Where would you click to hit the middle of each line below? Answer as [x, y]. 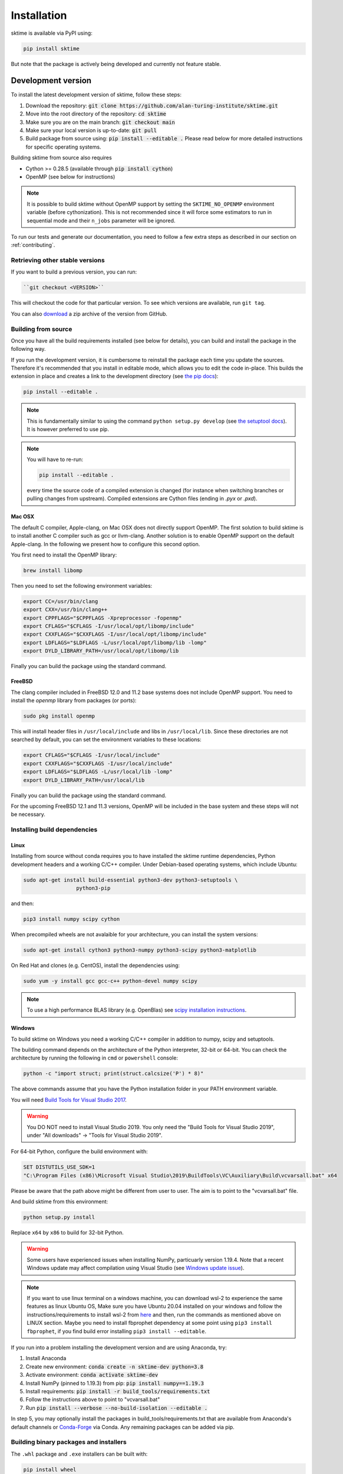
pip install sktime [51, 48]
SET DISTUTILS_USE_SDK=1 [59, 1167]
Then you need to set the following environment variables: [82, 585]
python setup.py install [59, 1217]
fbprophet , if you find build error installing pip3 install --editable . [116, 1331]
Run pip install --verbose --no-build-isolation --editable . [117, 1408]
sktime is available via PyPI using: [52, 33]
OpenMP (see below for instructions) [70, 176]
